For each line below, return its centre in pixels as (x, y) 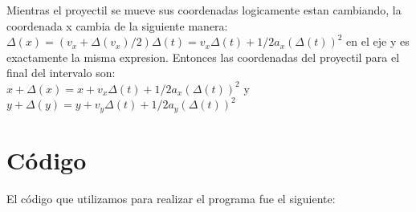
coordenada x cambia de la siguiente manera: (117, 25)
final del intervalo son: (61, 73)
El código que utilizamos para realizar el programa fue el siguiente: (171, 198)
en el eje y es (378, 41)
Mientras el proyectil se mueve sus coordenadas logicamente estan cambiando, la (204, 10)
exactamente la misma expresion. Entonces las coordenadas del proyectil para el (203, 57)
